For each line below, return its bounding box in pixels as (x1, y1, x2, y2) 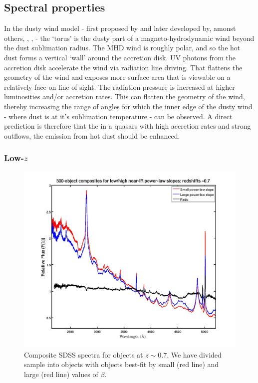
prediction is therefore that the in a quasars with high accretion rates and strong (4, 121, 251, 131)
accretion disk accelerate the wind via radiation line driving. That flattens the (4, 62, 243, 72)
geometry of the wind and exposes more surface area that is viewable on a (4, 72, 231, 82)
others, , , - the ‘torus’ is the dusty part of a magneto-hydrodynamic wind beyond (4, 32, 255, 43)
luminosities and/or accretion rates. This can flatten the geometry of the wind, (4, 91, 245, 102)
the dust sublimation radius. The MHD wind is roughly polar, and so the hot (4, 42, 241, 53)
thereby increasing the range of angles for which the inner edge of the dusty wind (4, 101, 253, 111)
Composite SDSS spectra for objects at (24, 349, 143, 360)
